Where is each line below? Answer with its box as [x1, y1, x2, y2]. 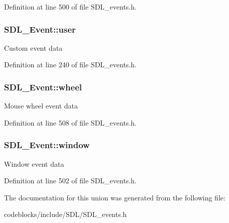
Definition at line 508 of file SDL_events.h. [4, 117, 137, 128]
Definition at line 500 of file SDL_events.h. [4, 2, 137, 12]
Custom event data [4, 42, 63, 53]
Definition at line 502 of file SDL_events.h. [4, 175, 137, 186]
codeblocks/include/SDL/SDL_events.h [4, 209, 127, 219]
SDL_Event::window [4, 139, 90, 151]
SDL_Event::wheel [4, 80, 82, 93]
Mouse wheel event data [4, 100, 78, 111]
